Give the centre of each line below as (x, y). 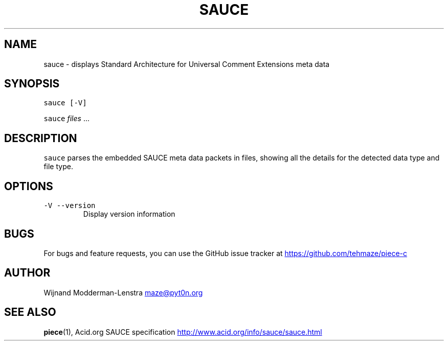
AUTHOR (27, 273)
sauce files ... (66, 119)
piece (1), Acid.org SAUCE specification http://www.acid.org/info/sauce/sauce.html (183, 332)
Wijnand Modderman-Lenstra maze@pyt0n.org (123, 292)
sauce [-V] (65, 103)
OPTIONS (29, 186)
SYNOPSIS (32, 84)
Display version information (129, 214)
